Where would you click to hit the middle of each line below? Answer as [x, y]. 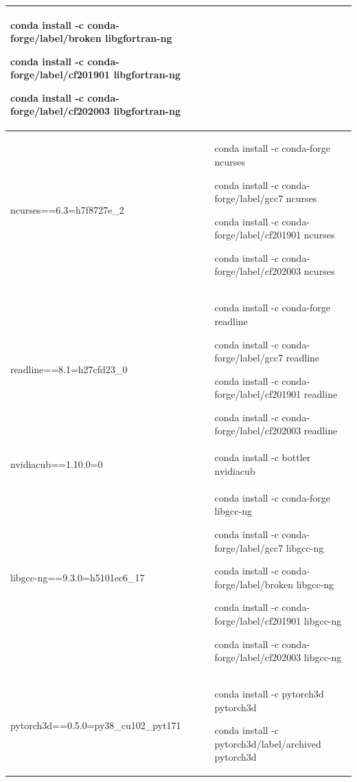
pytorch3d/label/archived [268, 743]
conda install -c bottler [263, 457]
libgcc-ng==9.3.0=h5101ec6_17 [78, 577]
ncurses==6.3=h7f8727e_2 [67, 209]
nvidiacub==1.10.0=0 [57, 464]
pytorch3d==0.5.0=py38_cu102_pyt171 [96, 725]
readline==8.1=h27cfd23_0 [69, 369]
